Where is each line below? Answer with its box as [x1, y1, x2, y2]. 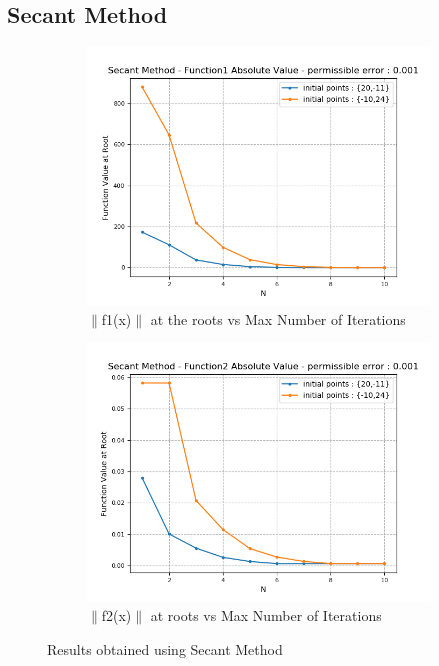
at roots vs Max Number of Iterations [150, 604, 382, 625]
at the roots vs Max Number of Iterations [150, 308, 406, 329]
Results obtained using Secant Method [47, 638, 283, 659]
